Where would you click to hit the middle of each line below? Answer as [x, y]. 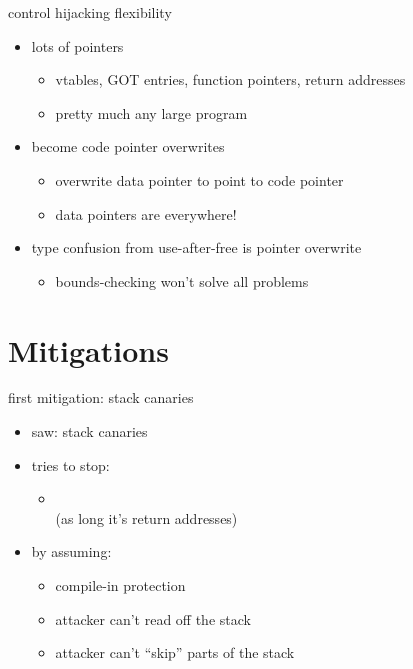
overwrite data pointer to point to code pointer [199, 179]
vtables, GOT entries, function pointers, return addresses [230, 79]
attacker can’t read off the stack [153, 618]
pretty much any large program [151, 112]
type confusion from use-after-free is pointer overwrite [196, 247]
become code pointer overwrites [128, 146]
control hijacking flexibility [90, 12]
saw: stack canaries [89, 431]
